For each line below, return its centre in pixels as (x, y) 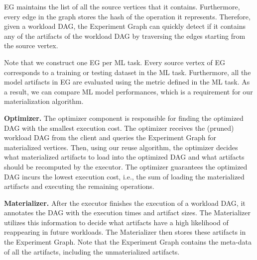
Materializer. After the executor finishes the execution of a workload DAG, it (125, 203)
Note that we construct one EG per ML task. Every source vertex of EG (115, 62)
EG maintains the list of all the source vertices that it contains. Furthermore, (122, 6)
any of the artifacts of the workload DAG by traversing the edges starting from (125, 36)
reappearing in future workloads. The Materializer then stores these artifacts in (125, 232)
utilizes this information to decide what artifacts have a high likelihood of (116, 222)
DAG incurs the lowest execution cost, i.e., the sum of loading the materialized (124, 176)
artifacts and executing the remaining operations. (79, 186)
